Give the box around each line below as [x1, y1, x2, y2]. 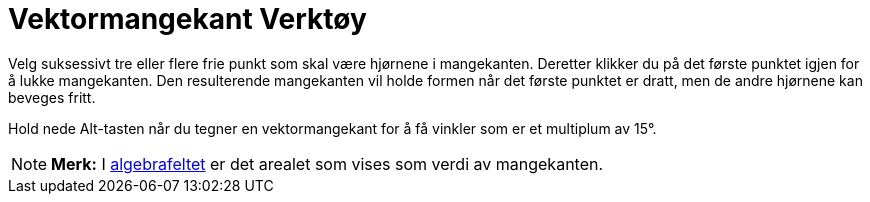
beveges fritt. [8, 88, 96, 106]
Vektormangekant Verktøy [8, 2, 367, 36]
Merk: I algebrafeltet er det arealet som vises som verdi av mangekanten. [51, 153, 604, 174]
